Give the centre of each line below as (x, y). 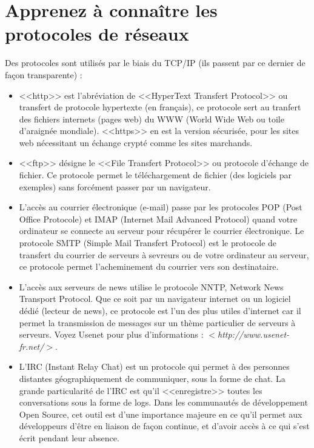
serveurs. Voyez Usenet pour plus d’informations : (111, 334)
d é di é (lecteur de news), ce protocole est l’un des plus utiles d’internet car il (160, 310)
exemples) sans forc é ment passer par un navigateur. (115, 186)
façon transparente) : (44, 74)
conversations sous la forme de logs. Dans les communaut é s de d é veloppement (163, 402)
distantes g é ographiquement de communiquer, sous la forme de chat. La (152, 378)
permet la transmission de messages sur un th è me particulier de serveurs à (157, 322)
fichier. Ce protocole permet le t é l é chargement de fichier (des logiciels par (155, 175)
